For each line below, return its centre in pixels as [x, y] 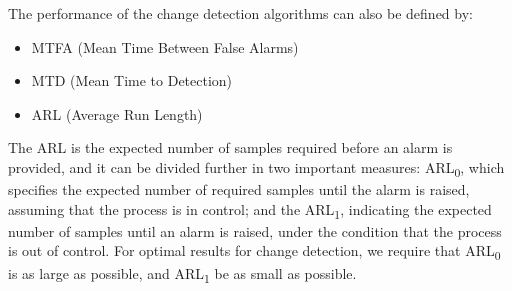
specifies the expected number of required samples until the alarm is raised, [239, 189]
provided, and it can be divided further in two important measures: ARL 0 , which [256, 168]
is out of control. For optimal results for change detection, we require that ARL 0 [254, 252]
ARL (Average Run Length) [117, 113]
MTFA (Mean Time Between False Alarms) [165, 46]
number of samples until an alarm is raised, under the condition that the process [255, 230]
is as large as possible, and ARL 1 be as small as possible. [182, 274]
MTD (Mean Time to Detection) [132, 80]
